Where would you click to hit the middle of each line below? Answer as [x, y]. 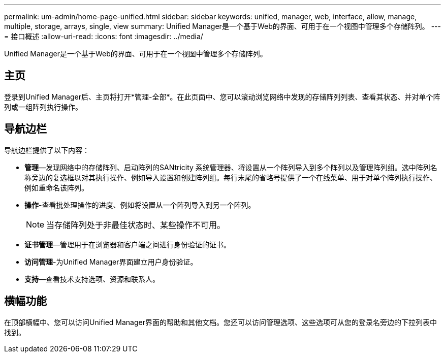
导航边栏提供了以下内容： [47, 150]
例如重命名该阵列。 [56, 187]
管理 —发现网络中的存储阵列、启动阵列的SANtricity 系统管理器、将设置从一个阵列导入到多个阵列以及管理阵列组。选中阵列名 [231, 167]
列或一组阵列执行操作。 [43, 107]
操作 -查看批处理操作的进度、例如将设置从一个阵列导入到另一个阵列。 [140, 205]
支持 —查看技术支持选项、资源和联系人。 [92, 279]
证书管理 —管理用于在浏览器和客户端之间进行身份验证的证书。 [128, 244]
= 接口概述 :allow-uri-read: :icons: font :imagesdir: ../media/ [104, 36]
